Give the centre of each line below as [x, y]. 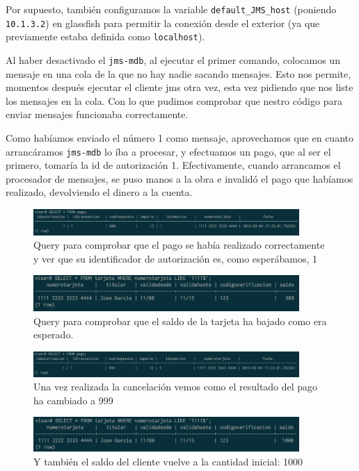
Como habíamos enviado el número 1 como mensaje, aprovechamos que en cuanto [179, 138]
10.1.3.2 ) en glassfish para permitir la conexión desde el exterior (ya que [163, 23]
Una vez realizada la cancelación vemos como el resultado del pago [176, 387]
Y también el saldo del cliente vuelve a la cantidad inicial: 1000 [168, 461]
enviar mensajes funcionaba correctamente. [97, 114]
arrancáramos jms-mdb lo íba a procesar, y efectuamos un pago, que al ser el [168, 151]
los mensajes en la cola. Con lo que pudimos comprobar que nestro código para [174, 100]
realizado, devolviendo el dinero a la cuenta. [99, 192]
